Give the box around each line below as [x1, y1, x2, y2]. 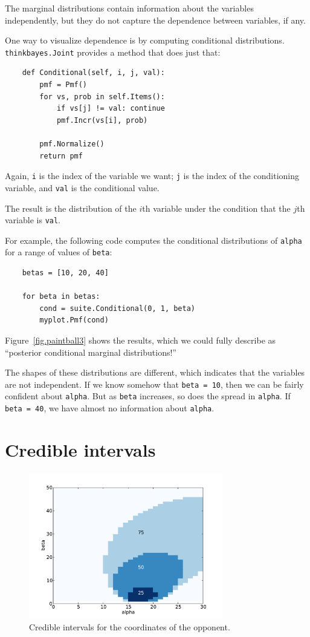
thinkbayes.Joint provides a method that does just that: [5, 45, 221, 58]
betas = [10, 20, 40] [22, 269, 109, 278]
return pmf [39, 151, 83, 160]
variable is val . [5, 214, 61, 226]
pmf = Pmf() [39, 80, 88, 90]
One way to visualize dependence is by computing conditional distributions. [5, 34, 285, 47]
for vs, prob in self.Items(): [39, 92, 165, 101]
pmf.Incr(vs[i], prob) [56, 116, 148, 125]
